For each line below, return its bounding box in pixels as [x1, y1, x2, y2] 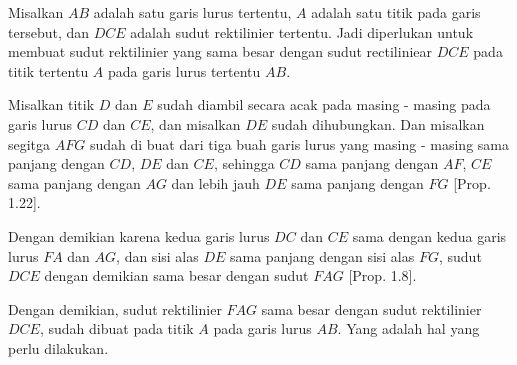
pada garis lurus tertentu [107, 60, 261, 81]
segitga [8, 133, 51, 154]
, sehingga [213, 153, 275, 174]
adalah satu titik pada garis [311, 2, 481, 22]
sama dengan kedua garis [352, 225, 507, 246]
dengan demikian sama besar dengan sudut [44, 265, 309, 286]
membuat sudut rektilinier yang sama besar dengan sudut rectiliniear [8, 41, 433, 62]
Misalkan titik [8, 94, 95, 115]
